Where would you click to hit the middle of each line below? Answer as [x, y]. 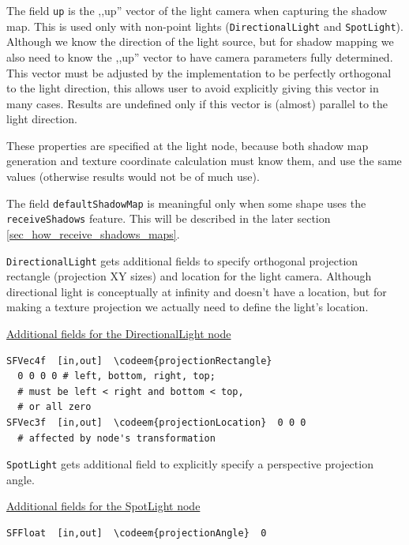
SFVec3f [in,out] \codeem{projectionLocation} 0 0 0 [156, 422]
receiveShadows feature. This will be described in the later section [169, 218]
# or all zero [54, 407]
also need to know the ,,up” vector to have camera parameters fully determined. [200, 56]
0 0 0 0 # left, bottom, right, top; [116, 376]
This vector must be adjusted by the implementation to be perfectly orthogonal [199, 72]
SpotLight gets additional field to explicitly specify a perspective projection [190, 464]
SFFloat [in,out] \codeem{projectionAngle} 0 [137, 533]
